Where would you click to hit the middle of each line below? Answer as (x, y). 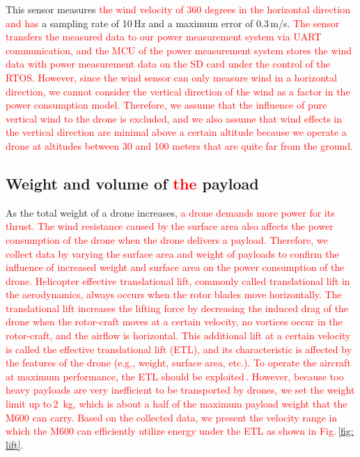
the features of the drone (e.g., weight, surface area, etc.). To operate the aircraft (178, 363)
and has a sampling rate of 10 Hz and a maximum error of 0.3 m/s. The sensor (173, 23)
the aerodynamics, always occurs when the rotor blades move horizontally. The (174, 294)
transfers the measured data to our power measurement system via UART (164, 37)
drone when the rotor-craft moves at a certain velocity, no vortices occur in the (174, 322)
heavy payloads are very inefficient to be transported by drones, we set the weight (180, 390)
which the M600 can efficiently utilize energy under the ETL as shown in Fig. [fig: (180, 431)
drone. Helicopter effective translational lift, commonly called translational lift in (178, 280)
